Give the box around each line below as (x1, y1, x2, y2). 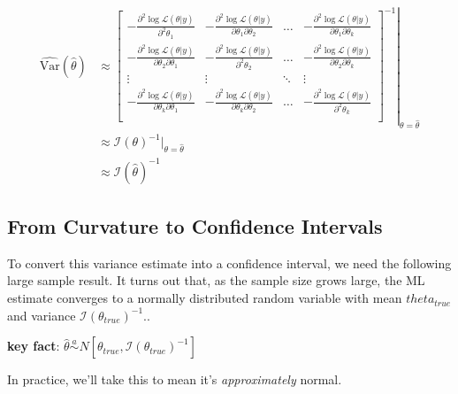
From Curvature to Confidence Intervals (7, 212, 383, 240)
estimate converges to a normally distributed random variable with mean (7, 289, 402, 307)
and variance (7, 305, 76, 324)
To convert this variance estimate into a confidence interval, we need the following (7, 253, 452, 272)
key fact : (7, 336, 60, 355)
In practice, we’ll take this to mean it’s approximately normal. (7, 370, 342, 389)
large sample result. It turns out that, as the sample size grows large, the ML (7, 271, 425, 290)
